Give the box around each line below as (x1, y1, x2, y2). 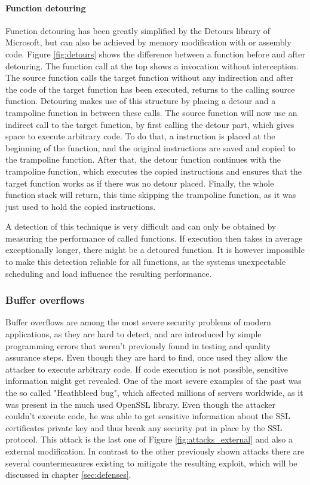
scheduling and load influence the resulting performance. (5, 267, 212, 279)
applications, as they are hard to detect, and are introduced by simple (5, 328, 262, 340)
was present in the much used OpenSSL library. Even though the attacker (5, 398, 275, 410)
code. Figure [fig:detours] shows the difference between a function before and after (5, 47, 305, 60)
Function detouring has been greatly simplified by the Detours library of (5, 24, 271, 36)
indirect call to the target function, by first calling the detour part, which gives (5, 118, 294, 130)
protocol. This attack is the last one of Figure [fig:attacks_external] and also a (5, 433, 293, 446)
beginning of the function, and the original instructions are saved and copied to (5, 141, 296, 154)
